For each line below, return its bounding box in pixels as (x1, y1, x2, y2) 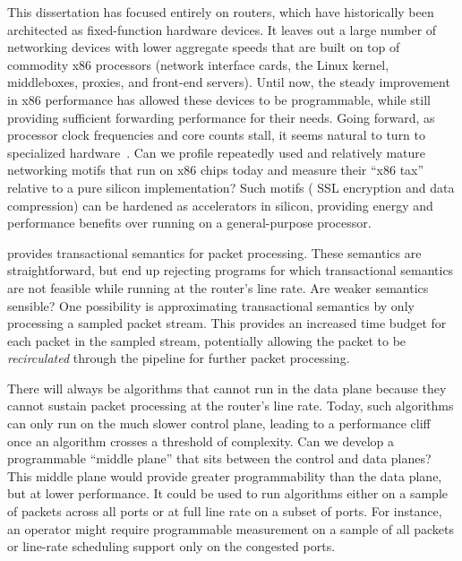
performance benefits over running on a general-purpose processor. (7, 213, 372, 232)
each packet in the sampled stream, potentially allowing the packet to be (7, 331, 406, 350)
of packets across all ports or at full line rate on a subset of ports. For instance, (7, 502, 442, 521)
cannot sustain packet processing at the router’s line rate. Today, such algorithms (7, 396, 454, 415)
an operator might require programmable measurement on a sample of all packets (7, 519, 455, 538)
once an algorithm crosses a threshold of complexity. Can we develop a (7, 431, 395, 450)
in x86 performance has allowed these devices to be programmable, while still (7, 90, 431, 108)
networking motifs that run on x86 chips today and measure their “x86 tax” (7, 160, 424, 179)
